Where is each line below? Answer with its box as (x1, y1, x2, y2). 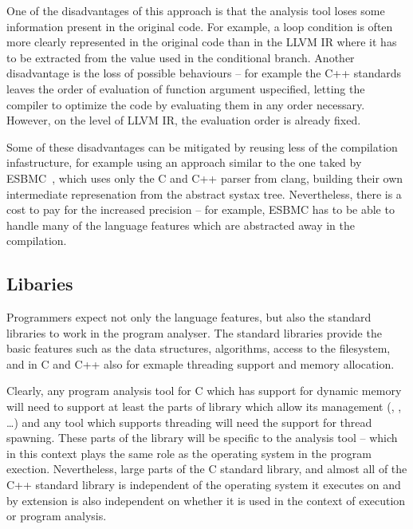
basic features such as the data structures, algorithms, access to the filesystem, (6, 340, 391, 357)
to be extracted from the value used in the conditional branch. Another (6, 49, 355, 65)
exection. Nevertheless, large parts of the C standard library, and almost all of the (6, 460, 407, 477)
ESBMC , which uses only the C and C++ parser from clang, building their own (6, 169, 403, 186)
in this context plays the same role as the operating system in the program (6, 444, 372, 461)
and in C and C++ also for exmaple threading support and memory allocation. (6, 355, 395, 372)
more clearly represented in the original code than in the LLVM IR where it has (6, 34, 397, 50)
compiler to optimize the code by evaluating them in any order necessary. (6, 96, 365, 113)
